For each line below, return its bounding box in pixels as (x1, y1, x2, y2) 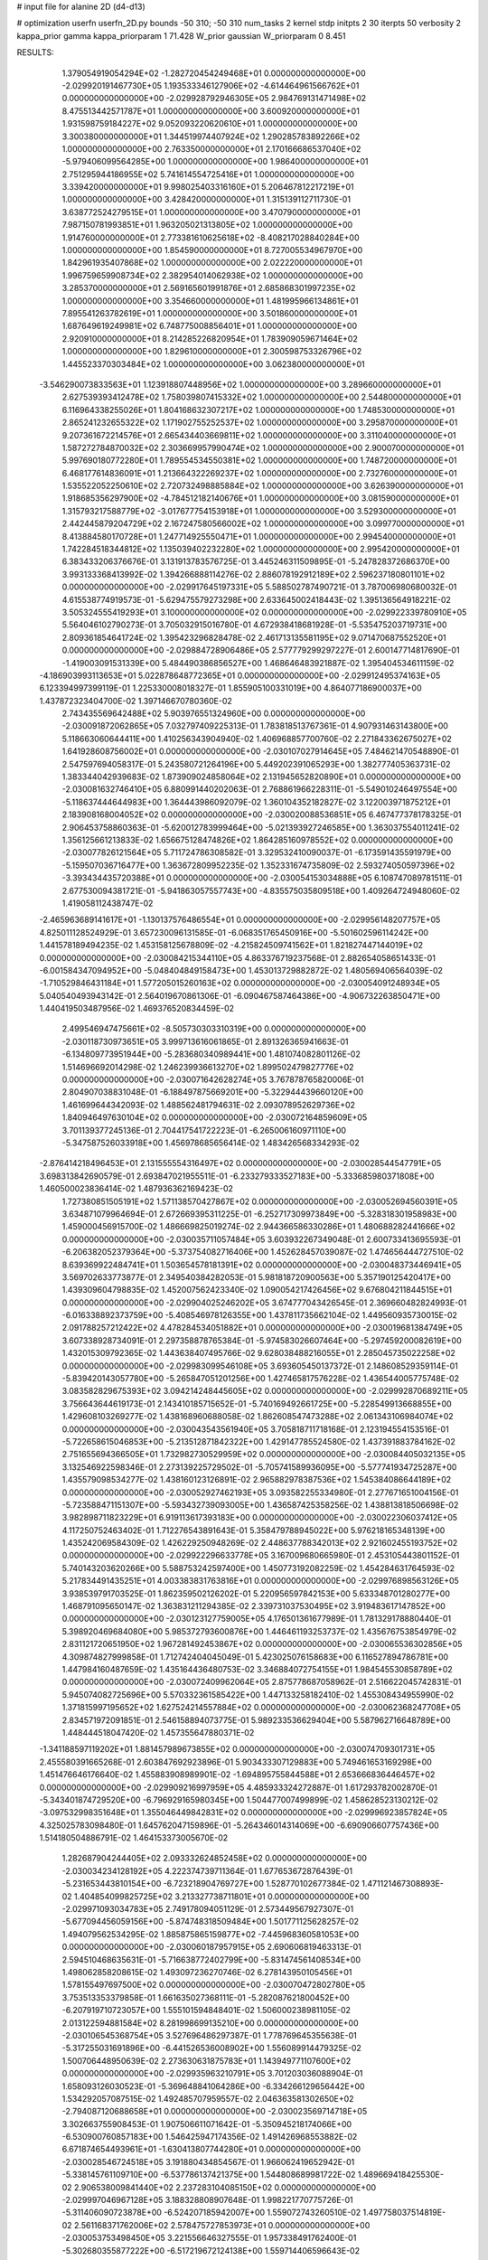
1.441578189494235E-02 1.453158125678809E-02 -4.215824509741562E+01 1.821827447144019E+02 (39, 940, 424, 951)
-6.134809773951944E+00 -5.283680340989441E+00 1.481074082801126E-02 (61, 1049, 361, 1059)
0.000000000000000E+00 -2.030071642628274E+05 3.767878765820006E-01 (61, 1074, 364, 1085)
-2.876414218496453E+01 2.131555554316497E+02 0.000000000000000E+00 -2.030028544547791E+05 (39, 1158, 442, 1169)
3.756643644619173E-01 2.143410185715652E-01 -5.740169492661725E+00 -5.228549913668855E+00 (61, 1398, 452, 1409)
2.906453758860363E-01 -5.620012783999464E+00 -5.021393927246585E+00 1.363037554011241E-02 (61, 822, 460, 833)
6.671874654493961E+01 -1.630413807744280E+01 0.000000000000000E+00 (61, 2143, 361, 2155)
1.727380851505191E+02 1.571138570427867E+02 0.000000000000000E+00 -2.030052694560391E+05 (61, 1196, 458, 1207)
